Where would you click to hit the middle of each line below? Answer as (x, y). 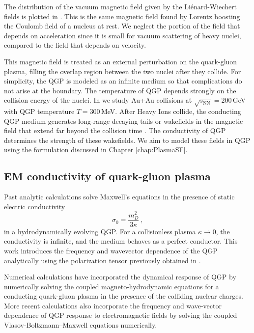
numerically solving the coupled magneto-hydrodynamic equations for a (112, 286)
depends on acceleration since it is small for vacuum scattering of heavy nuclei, (123, 35)
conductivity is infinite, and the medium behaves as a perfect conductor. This (121, 241)
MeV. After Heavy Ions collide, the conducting (171, 111)
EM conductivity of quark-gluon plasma (107, 176)
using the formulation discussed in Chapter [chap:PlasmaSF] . (96, 150)
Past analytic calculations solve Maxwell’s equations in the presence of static (119, 197)
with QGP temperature (39, 111)
